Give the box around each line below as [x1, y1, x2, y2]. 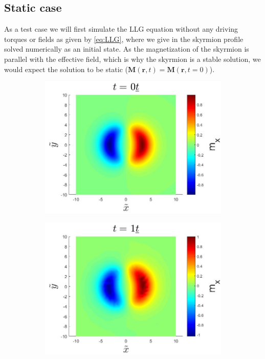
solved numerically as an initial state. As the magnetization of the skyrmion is [4, 43, 249, 54]
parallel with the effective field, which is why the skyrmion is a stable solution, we [4, 53, 261, 64]
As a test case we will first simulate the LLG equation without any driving [4, 24, 238, 34]
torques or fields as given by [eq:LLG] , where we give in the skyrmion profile [4, 33, 244, 44]
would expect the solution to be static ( [4, 63, 128, 74]
